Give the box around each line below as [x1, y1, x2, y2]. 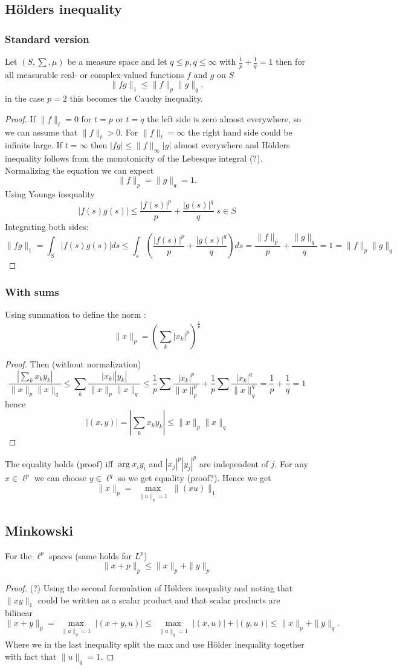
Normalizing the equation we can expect [5, 163, 154, 176]
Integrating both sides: [5, 220, 89, 233]
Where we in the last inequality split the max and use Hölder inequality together [5, 638, 305, 651]
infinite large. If [5, 139, 62, 151]
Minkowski [5, 521, 73, 539]
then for [276, 55, 305, 67]
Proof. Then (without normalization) [5, 357, 141, 370]
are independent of [199, 457, 268, 470]
